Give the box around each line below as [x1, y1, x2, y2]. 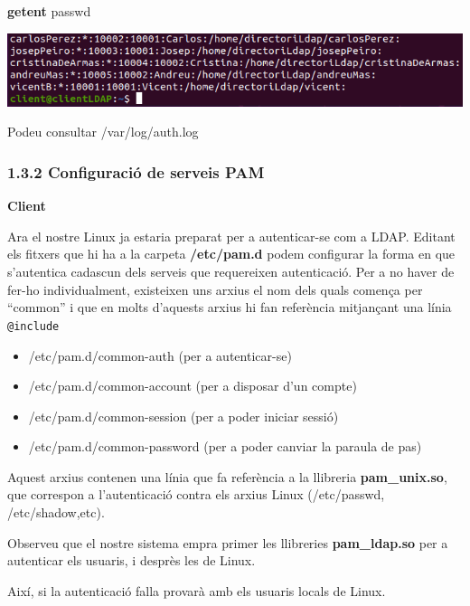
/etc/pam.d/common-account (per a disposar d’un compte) [28, 376, 357, 395]
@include [7, 319, 60, 333]
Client [7, 196, 46, 215]
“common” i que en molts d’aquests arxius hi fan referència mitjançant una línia [7, 298, 452, 317]
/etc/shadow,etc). [7, 503, 105, 522]
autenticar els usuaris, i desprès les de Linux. [7, 551, 256, 570]
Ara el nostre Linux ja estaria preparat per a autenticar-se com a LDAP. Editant [7, 226, 456, 245]
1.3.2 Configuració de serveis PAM [7, 160, 265, 183]
